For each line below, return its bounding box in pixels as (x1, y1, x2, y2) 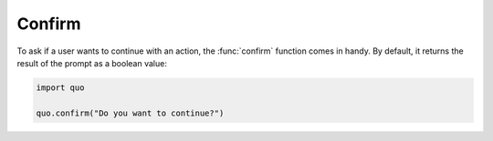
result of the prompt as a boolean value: (16, 57, 168, 68)
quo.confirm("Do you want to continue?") (36, 107, 225, 118)
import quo (36, 82, 85, 93)
